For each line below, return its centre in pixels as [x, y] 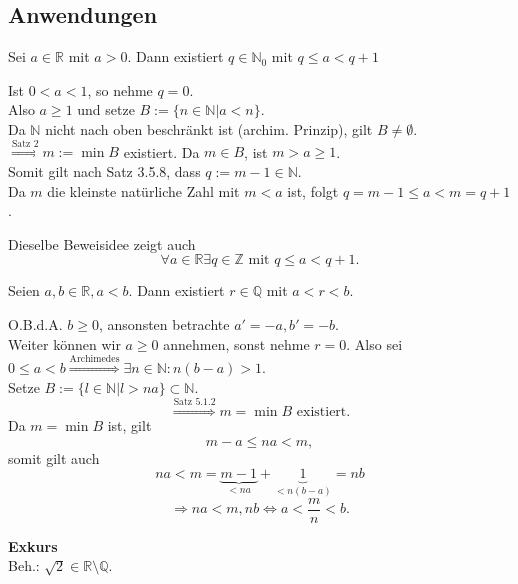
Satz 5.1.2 [194, 402]
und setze [106, 109]
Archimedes [94, 359]
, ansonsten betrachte [164, 323]
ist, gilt [129, 424]
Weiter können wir [64, 343]
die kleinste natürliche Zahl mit [143, 190]
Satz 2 [25, 143]
